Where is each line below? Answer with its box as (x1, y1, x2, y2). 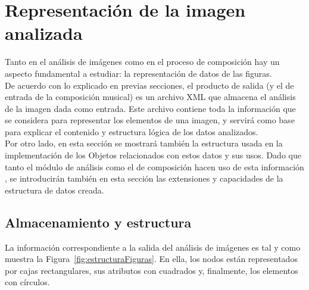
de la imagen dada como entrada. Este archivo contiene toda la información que (5, 102, 296, 114)
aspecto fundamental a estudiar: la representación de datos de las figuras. (5, 67, 272, 79)
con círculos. (5, 276, 50, 288)
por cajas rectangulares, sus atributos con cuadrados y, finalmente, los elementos (5, 264, 298, 276)
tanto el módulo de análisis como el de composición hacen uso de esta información (5, 160, 304, 173)
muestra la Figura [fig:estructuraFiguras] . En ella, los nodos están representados (5, 252, 298, 265)
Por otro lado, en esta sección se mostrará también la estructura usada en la (5, 137, 283, 149)
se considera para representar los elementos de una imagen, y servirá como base (5, 114, 295, 126)
